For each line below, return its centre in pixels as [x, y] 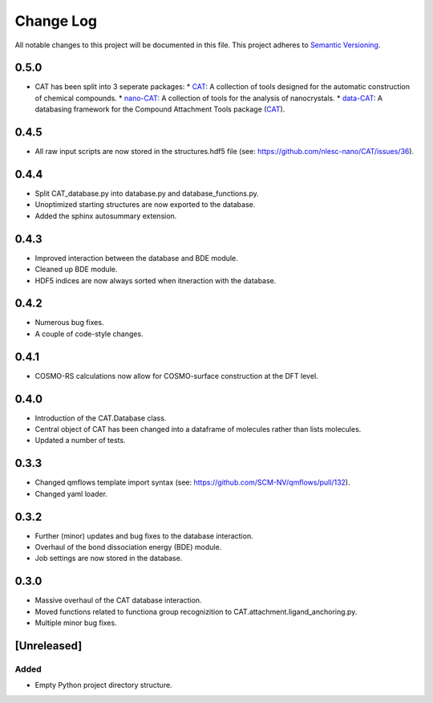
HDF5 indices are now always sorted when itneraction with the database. [156, 280]
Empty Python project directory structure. [103, 685]
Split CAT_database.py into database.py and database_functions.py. [147, 193]
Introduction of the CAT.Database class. [101, 418]
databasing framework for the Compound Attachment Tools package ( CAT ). [160, 109]
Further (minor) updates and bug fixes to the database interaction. [144, 536]
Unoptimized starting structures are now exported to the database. [145, 205]
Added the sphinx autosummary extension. [106, 216]
